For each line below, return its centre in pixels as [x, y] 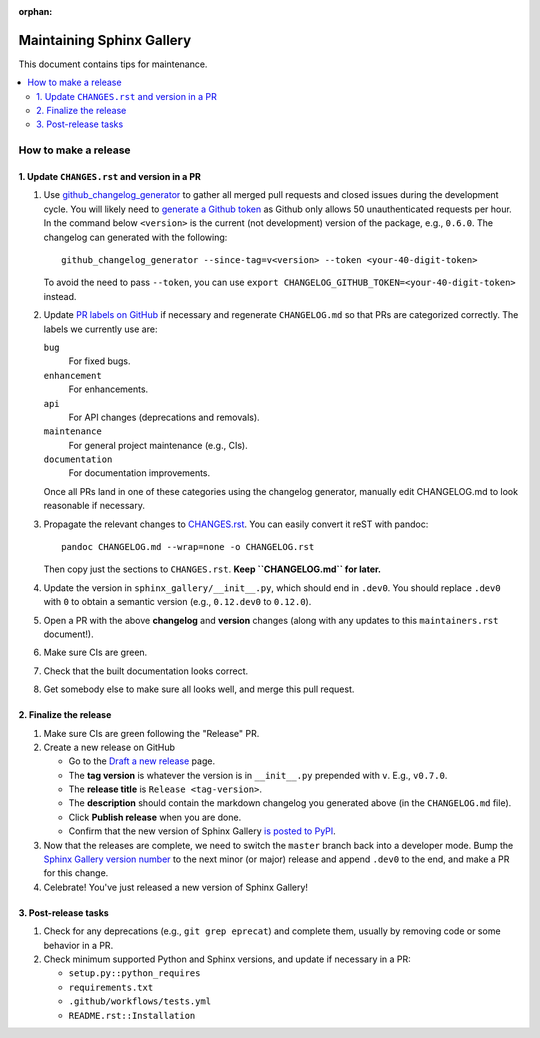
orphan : [35, 11]
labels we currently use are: [100, 329]
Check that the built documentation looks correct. [146, 671]
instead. [60, 296]
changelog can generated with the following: [135, 237]
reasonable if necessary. [94, 506]
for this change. [76, 873]
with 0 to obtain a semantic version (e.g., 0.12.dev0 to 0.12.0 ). [177, 602]
